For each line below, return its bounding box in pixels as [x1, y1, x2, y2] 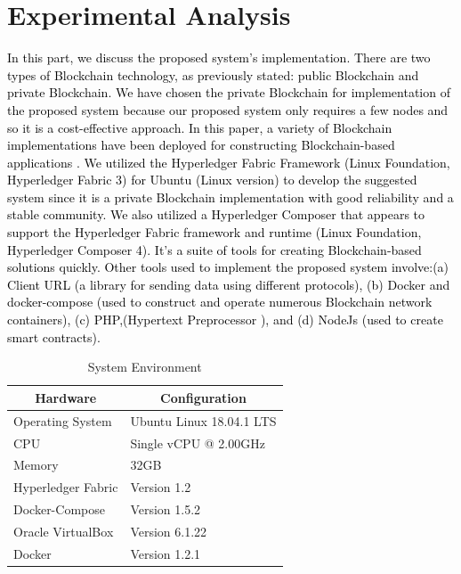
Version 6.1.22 [130, 521, 207, 540]
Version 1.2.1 [130, 544, 201, 562]
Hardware [35, 388, 97, 406]
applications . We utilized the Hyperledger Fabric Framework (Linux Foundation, [7, 152, 450, 171]
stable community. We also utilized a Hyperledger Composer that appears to [7, 205, 425, 224]
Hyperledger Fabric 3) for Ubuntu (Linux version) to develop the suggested [7, 170, 417, 189]
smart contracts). [7, 327, 101, 346]
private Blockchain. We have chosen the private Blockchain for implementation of [7, 83, 450, 102]
